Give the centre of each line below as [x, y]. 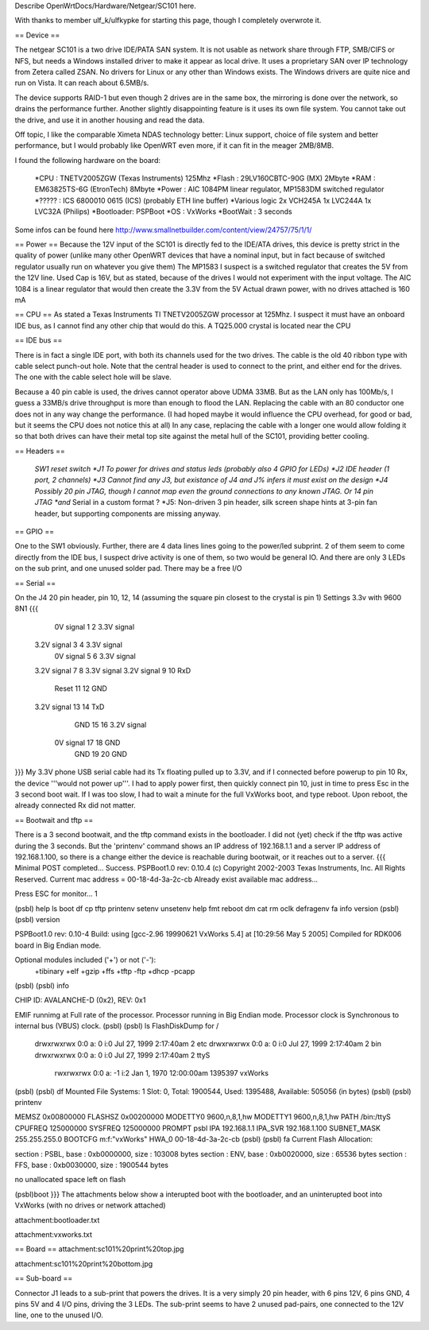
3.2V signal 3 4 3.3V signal [79, 645]
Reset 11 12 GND [81, 688]
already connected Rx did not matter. [75, 805]
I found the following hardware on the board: [87, 160]
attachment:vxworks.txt [54, 1234]
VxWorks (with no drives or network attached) [90, 1205]
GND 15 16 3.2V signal [110, 725]
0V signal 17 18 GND [87, 743]
